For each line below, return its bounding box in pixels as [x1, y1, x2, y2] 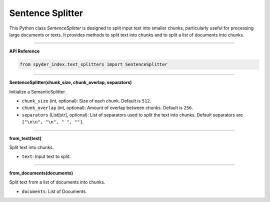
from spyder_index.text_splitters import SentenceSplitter [19, 61, 167, 67]
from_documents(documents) [9, 170, 73, 176]
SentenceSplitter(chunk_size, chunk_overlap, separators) [9, 79, 132, 85]
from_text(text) [9, 135, 42, 141]
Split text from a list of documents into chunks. [9, 179, 105, 185]
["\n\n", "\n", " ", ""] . [21, 119, 84, 125]
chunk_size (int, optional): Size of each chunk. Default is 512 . [21, 98, 151, 104]
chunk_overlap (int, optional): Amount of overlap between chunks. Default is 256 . [21, 105, 193, 111]
